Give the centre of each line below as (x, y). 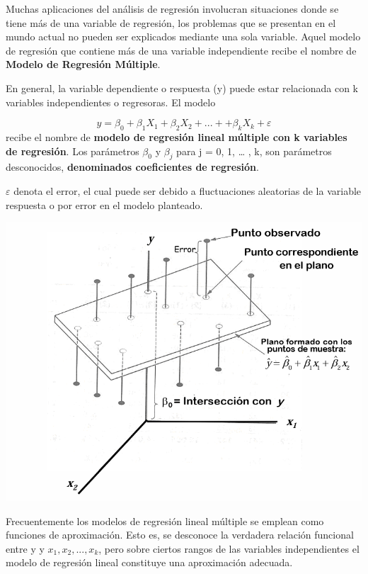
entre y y (25, 548)
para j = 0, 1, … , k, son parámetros (254, 151)
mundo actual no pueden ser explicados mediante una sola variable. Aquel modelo (183, 36)
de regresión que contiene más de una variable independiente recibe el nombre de (181, 50)
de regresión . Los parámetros (73, 151)
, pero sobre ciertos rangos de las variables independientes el (229, 548)
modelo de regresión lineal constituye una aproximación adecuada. (149, 562)
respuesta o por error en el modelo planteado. (104, 204)
